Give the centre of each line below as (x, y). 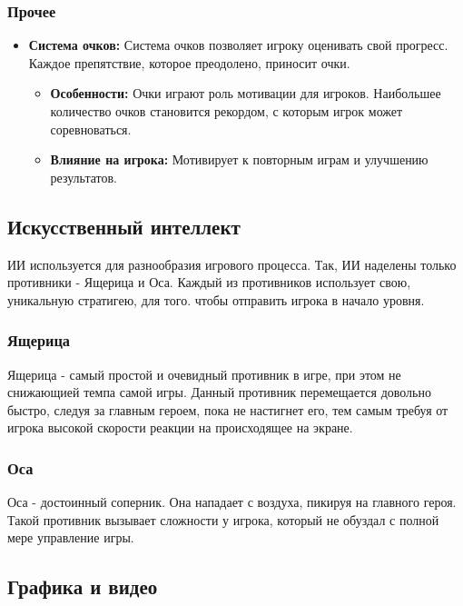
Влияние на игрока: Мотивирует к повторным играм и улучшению (239, 159)
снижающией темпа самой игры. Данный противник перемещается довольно (219, 392)
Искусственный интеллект (124, 226)
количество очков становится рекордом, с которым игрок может (227, 111)
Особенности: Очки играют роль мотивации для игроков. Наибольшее (246, 93)
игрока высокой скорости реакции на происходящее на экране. (180, 427)
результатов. (84, 177)
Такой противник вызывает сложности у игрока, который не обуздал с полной (223, 519)
